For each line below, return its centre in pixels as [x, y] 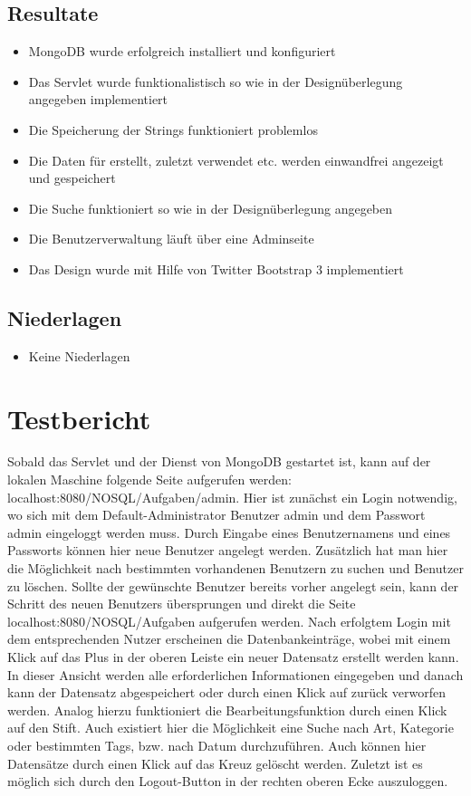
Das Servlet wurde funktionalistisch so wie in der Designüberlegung [216, 81]
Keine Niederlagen [79, 355]
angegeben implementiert [98, 99]
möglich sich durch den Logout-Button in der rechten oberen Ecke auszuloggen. [228, 781]
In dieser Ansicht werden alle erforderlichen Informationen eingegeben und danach [235, 674]
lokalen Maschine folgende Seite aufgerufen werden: [150, 480]
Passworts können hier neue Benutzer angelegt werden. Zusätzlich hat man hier [228, 550]
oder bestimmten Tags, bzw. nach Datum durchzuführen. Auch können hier [217, 745]
